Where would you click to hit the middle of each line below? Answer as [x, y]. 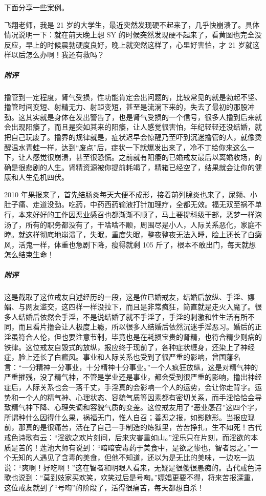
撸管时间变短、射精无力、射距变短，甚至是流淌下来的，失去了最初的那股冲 [129, 107]
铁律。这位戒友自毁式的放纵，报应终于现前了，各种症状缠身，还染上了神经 [129, 347]
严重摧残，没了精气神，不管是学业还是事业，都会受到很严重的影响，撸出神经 [133, 377]
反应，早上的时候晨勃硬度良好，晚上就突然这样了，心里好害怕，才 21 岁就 [128, 44]
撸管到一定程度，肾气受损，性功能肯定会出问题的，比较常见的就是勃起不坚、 [133, 97]
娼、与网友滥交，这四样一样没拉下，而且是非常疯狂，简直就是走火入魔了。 [129, 307]
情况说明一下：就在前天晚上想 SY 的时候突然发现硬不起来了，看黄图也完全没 [133, 35]
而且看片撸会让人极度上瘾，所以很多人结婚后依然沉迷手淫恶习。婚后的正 [140, 327]
